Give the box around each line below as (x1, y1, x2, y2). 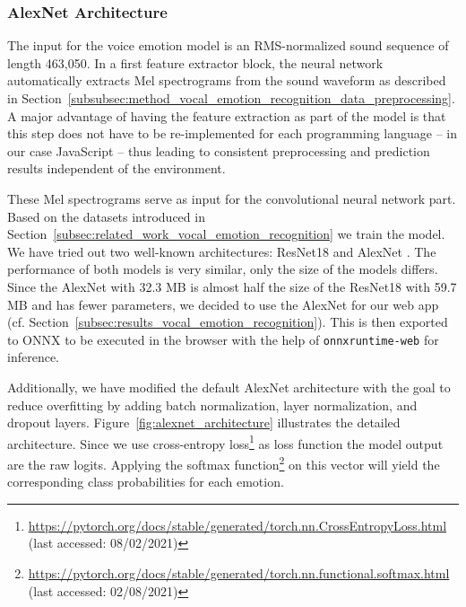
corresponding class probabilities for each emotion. (7, 472, 284, 491)
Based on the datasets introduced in (7, 207, 205, 225)
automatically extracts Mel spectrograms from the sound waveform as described (7, 71, 446, 90)
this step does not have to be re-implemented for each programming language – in (7, 124, 458, 143)
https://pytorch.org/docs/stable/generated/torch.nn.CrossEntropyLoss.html (28, 515, 447, 534)
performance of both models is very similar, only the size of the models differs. (7, 260, 438, 278)
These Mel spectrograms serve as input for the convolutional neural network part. (7, 189, 456, 207)
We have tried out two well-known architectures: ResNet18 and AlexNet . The (7, 242, 436, 260)
